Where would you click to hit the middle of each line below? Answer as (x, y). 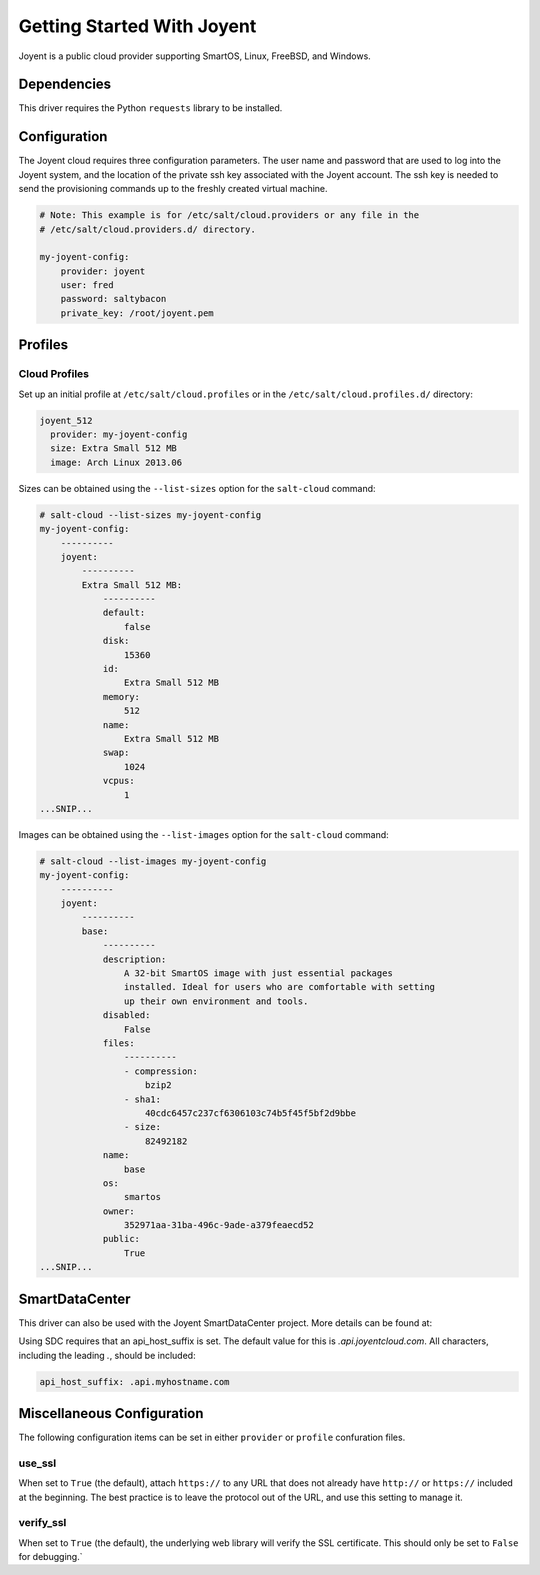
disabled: (126, 1015)
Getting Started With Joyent (137, 26)
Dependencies (65, 84)
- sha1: (142, 1099)
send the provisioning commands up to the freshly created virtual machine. (173, 189)
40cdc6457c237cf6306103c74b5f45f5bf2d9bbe (251, 1113)
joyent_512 (66, 420)
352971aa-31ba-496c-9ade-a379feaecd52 (218, 1225)
